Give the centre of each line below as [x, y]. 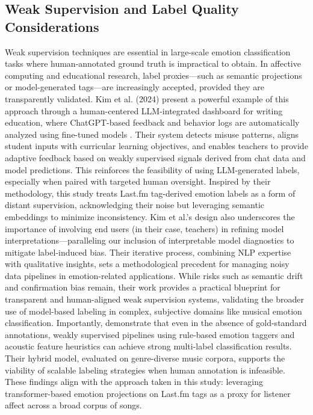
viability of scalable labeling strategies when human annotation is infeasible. [145, 370]
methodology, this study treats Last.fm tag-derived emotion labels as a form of [150, 193]
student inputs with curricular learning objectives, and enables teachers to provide [156, 146]
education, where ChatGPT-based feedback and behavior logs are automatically [152, 122]
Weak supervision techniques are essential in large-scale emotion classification [148, 51]
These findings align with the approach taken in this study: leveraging [134, 382]
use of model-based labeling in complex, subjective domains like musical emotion [153, 311]
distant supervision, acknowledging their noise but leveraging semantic [135, 205]
